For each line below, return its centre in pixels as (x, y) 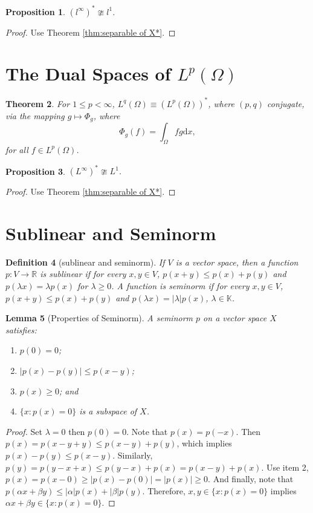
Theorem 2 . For (38, 103)
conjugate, (286, 103)
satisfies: (21, 329)
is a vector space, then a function (237, 262)
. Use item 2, (285, 467)
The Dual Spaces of (88, 74)
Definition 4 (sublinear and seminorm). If (85, 262)
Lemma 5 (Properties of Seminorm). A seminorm (99, 318)
